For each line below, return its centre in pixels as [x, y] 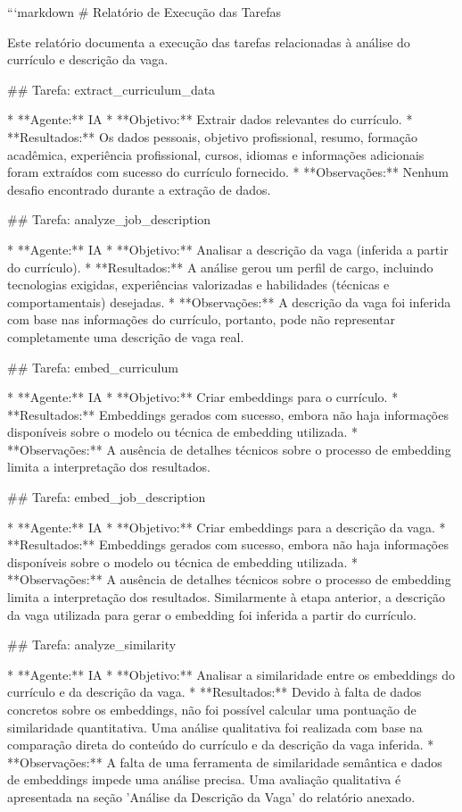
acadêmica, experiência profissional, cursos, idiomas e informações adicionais [216, 154]
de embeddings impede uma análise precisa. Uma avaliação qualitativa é [204, 779]
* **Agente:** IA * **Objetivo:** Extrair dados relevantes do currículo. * [210, 119]
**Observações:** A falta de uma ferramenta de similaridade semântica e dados [225, 762]
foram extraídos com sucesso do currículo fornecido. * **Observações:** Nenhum [228, 172]
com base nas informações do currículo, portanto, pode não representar [201, 319]
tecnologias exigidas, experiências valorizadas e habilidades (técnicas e [198, 285]
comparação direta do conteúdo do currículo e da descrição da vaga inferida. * [221, 745]
